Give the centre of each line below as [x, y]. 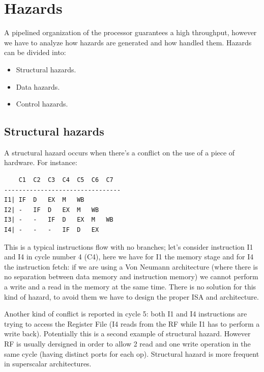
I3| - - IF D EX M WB [59, 220]
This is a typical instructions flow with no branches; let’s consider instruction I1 [129, 246]
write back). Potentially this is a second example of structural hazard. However [127, 334]
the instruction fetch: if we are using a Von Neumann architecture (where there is [131, 266]
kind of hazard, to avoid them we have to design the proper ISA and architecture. [131, 296]
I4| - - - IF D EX [52, 230]
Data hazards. [38, 86]
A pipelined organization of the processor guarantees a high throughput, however [130, 32]
